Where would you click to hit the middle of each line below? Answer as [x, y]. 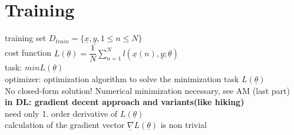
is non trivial [184, 125]
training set [26, 38]
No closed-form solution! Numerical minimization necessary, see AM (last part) [147, 90]
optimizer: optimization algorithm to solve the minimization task [122, 79]
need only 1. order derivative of [61, 113]
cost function [28, 53]
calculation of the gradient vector [65, 125]
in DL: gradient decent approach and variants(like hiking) [125, 102]
